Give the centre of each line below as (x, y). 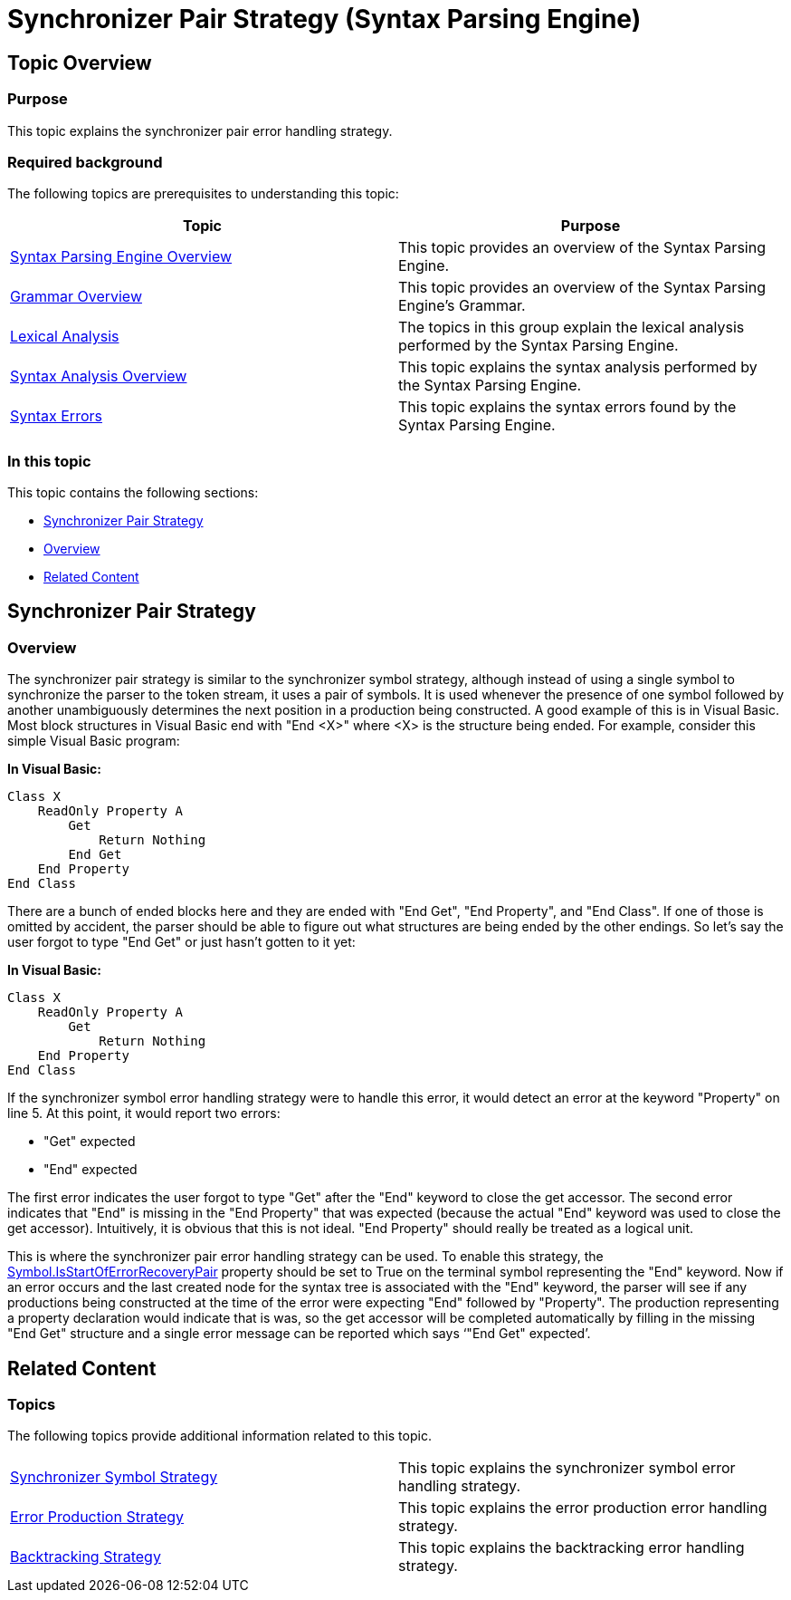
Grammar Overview (76, 297)
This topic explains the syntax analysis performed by (578, 367)
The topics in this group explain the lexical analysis (572, 328)
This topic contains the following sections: (133, 493)
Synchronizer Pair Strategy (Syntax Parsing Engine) (324, 19)
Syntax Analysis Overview (99, 376)
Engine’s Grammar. (462, 306)
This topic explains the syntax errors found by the (567, 407)
